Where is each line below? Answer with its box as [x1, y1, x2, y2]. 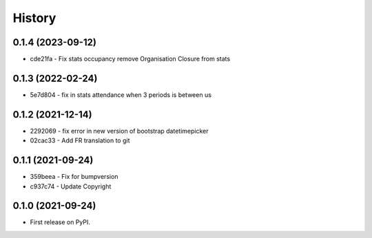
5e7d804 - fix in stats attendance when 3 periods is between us [30, 90, 211, 99]
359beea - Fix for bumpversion [30, 173, 118, 181]
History [12, 10, 56, 25]
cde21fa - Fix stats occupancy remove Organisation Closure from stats [30, 55, 231, 63]
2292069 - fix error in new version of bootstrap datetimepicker [30, 127, 209, 135]
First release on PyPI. [30, 218, 91, 226]
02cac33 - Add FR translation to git [30, 136, 130, 144]
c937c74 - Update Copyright [30, 182, 112, 191]
